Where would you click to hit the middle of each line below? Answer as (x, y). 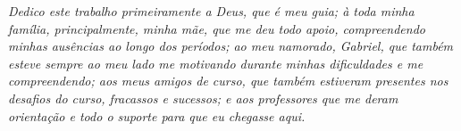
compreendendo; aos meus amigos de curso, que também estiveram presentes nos (228, 81)
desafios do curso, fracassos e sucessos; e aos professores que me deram (203, 98)
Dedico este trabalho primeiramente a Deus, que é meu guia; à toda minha (211, 11)
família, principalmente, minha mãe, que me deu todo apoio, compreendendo (217, 28)
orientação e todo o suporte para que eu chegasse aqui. (157, 115)
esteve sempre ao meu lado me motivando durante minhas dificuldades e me (216, 63)
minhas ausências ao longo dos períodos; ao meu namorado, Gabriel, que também (231, 46)
